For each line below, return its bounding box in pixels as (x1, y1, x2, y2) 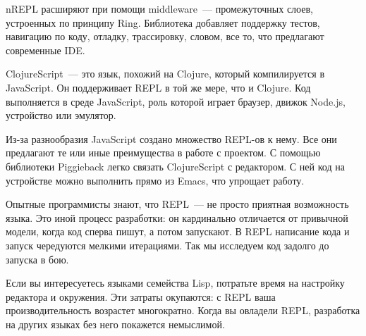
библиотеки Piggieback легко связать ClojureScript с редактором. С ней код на (6, 158, 345, 173)
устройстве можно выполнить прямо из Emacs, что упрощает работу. (6, 173, 305, 187)
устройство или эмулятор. (6, 108, 116, 123)
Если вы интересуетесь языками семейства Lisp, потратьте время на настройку (6, 275, 345, 290)
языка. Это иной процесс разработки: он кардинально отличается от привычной (6, 210, 348, 225)
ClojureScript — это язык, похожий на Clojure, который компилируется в (6, 66, 325, 81)
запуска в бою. (6, 251, 69, 266)
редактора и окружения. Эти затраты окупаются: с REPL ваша (6, 289, 276, 304)
